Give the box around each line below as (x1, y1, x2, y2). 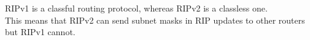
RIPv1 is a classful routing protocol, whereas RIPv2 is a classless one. (5, 2, 268, 14)
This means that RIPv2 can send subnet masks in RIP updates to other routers (5, 13, 305, 26)
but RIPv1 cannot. (5, 25, 76, 38)
